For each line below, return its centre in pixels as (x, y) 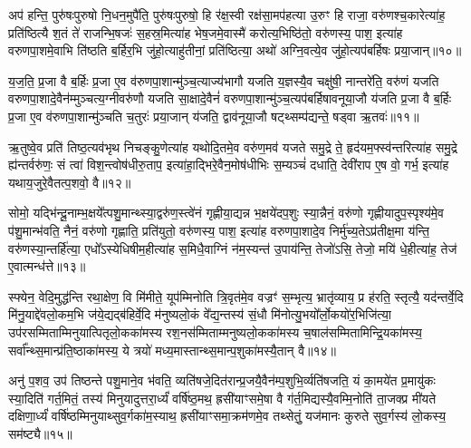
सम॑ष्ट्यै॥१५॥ (40, 433)
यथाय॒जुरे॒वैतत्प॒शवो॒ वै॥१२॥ (70, 182)
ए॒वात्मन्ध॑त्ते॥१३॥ (47, 266)
